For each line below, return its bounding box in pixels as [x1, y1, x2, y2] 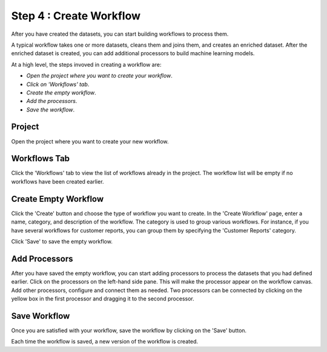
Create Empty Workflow [11, 194, 104, 204]
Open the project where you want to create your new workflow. [11, 138, 169, 145]
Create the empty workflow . [26, 88, 96, 96]
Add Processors [11, 253, 73, 264]
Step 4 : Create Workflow [11, 9, 140, 22]
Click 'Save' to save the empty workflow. [11, 237, 113, 245]
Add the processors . [26, 98, 78, 105]
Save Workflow [11, 311, 70, 321]
